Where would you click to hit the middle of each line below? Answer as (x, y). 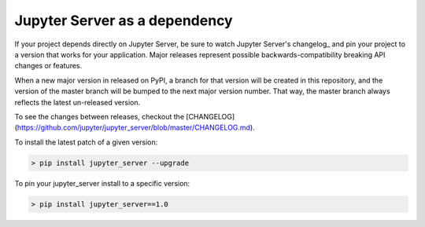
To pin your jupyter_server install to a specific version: (102, 183)
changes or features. (48, 66)
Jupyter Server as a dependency (124, 20)
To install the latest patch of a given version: (86, 142)
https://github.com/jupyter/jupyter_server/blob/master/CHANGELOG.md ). (136, 128)
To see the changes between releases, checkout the (100, 116)
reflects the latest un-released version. (78, 102)
